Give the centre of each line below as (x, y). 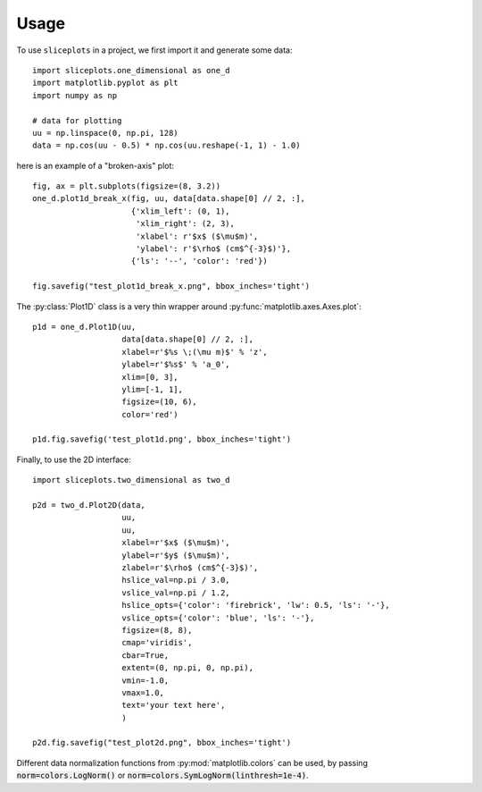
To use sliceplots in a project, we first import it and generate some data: (154, 50)
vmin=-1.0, (145, 680)
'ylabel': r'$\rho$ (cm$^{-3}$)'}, (213, 249)
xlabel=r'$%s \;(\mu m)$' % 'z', (195, 352)
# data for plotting (77, 120)
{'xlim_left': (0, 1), (181, 211)
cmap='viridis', (157, 643)
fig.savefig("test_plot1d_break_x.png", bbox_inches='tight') (171, 286)
